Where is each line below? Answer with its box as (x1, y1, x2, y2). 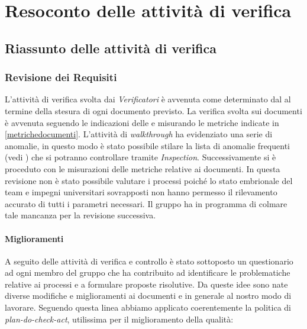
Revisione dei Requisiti (5, 70, 117, 85)
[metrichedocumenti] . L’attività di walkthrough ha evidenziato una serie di (5, 128, 273, 140)
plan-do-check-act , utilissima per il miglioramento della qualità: (5, 312, 234, 325)
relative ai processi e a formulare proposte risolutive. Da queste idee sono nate (5, 278, 288, 290)
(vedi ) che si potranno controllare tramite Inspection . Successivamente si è (5, 151, 276, 163)
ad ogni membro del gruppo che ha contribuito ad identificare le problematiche (5, 266, 290, 279)
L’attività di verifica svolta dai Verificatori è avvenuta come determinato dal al (5, 93, 291, 105)
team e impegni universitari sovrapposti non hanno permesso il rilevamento (5, 186, 277, 198)
